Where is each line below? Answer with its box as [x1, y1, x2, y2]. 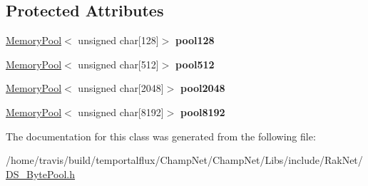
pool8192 [180, 104, 225, 119]
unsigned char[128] [78, 33, 159, 48]
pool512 [175, 56, 215, 71]
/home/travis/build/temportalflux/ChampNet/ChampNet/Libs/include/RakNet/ [6, 153, 363, 167]
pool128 [175, 33, 215, 48]
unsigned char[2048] [78, 81, 164, 95]
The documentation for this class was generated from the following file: [6, 128, 316, 143]
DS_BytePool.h [6, 166, 76, 181]
